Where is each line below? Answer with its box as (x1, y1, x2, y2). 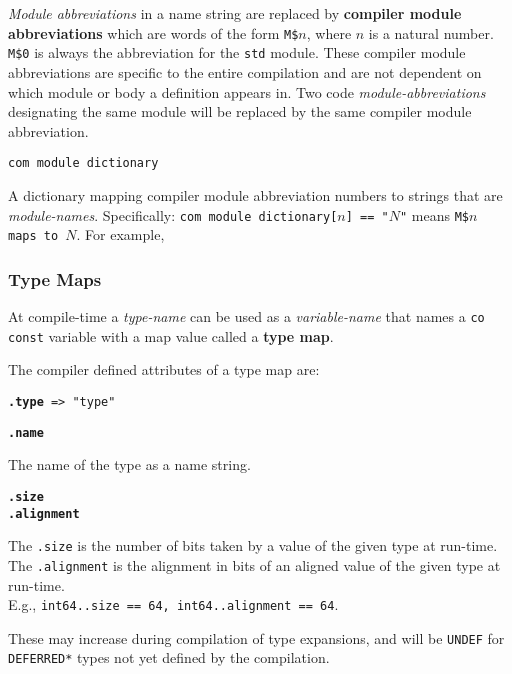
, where (306, 22, 352, 43)
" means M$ (399, 204, 469, 225)
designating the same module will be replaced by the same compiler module (8, 101, 472, 122)
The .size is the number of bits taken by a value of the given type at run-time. (8, 535, 498, 556)
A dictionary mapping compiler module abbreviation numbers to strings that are (8, 184, 503, 205)
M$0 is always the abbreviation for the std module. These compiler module (8, 42, 466, 63)
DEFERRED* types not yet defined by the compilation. (8, 647, 330, 668)
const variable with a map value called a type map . (8, 325, 334, 346)
